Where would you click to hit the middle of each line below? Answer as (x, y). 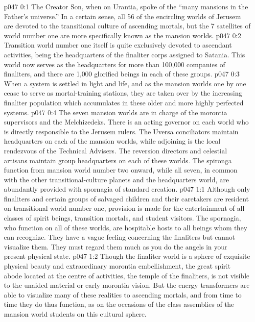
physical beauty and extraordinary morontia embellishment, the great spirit (117, 266)
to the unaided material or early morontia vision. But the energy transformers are (127, 285)
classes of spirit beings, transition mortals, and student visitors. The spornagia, (123, 218)
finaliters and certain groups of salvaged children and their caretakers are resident (127, 198)
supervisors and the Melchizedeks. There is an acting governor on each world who (126, 122)
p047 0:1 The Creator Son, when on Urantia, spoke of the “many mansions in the (126, 6)
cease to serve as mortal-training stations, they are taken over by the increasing (123, 93)
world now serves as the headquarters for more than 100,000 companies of (115, 64)
